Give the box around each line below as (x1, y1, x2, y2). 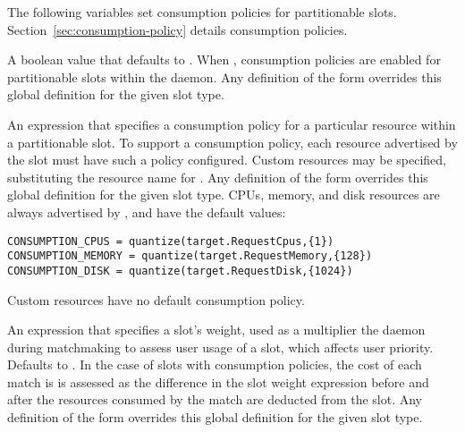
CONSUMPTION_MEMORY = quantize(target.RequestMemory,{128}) (7, 250, 373, 263)
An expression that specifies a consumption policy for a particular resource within (7, 114, 456, 133)
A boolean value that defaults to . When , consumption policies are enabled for (7, 50, 441, 69)
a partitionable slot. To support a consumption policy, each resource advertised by (7, 132, 458, 151)
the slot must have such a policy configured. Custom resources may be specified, (7, 150, 446, 169)
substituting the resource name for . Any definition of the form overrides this (7, 167, 428, 186)
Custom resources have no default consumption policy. (7, 290, 305, 309)
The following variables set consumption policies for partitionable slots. (7, 3, 397, 21)
